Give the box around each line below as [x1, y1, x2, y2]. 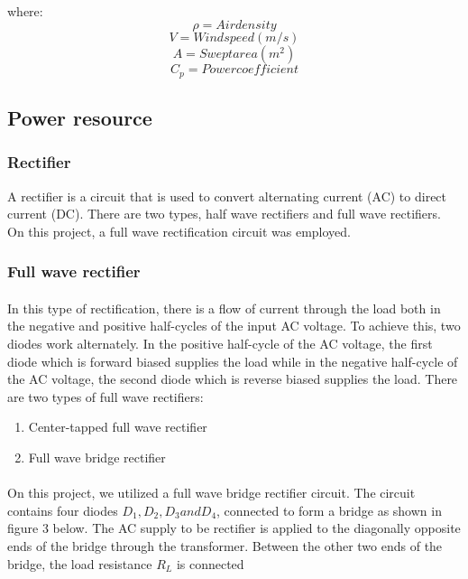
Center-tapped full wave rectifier [28, 417, 207, 436]
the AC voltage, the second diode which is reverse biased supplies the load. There [7, 369, 458, 388]
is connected [176, 554, 244, 573]
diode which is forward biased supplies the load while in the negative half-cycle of [7, 351, 458, 370]
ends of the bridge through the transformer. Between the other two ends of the [7, 536, 443, 555]
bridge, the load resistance [7, 554, 152, 573]
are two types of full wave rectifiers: [7, 387, 204, 406]
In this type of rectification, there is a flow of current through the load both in [7, 298, 441, 317]
